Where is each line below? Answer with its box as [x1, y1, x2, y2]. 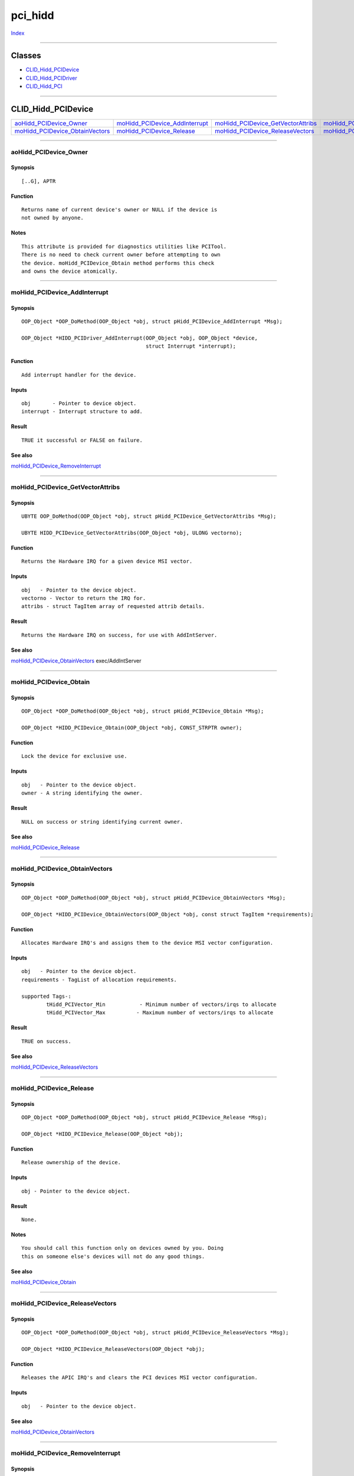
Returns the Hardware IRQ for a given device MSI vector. [21, 558, 193, 565]
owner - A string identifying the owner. [21, 790, 143, 796]
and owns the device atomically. [21, 268, 118, 275]
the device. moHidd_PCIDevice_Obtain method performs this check [21, 260, 215, 266]
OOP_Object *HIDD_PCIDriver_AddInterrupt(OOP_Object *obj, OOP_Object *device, [21, 334, 258, 341]
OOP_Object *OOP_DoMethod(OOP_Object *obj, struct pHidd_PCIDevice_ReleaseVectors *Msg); [21, 1329, 289, 1336]
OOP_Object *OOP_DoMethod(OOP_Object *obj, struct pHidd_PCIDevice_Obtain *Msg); [21, 708, 264, 714]
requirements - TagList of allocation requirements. [21, 976, 177, 983]
